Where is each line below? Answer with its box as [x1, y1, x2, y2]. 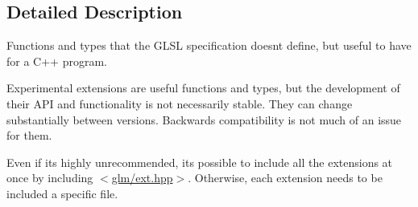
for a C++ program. [6, 52, 107, 69]
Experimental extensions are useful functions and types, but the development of [6, 79, 400, 96]
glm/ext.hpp [111, 169, 173, 186]
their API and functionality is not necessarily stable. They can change [6, 95, 353, 112]
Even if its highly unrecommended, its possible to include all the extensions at [6, 153, 393, 170]
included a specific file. [6, 185, 118, 201]
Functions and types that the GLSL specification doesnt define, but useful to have [6, 37, 412, 54]
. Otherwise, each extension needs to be [188, 169, 383, 186]
